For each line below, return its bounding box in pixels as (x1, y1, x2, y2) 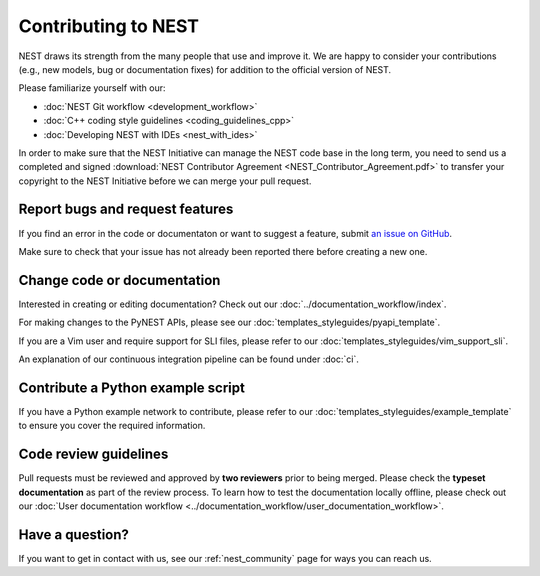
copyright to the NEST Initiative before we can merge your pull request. (18, 175, 312, 187)
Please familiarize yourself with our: (18, 82, 166, 94)
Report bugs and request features (18, 201, 234, 218)
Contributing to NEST (18, 15, 200, 37)
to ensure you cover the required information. (18, 420, 206, 432)
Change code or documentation (18, 271, 221, 289)
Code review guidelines (18, 446, 169, 463)
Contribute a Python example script (18, 379, 245, 396)
